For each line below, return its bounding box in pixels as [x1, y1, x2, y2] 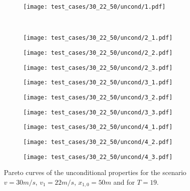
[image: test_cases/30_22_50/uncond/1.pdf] [23, 3, 166, 10]
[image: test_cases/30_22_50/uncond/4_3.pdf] [23, 153, 173, 160]
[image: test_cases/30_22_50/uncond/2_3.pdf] [23, 64, 173, 71]
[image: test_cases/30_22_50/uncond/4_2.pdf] [23, 138, 173, 145]
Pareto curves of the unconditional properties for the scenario [4, 167, 187, 177]
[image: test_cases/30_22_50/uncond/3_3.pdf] [23, 109, 173, 116]
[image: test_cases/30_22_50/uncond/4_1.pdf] [23, 124, 173, 131]
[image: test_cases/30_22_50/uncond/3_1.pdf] [23, 79, 173, 86]
